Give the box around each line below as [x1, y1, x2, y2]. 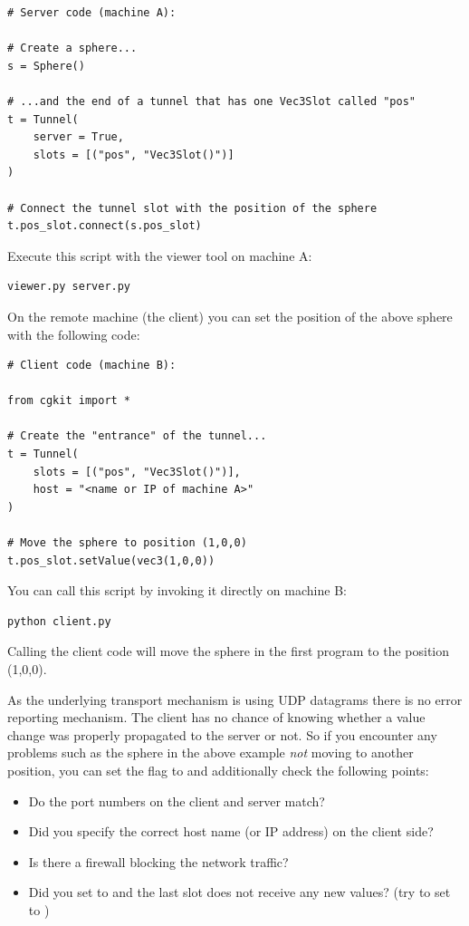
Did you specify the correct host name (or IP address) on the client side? [28, 822, 434, 841]
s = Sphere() [7, 59, 85, 72]
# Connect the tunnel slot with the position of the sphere [7, 201, 378, 215]
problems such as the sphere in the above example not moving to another [7, 743, 414, 762]
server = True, [33, 130, 124, 144]
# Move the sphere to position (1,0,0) [7, 536, 247, 550]
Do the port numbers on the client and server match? [28, 791, 325, 810]
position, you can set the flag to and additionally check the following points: [7, 760, 429, 779]
